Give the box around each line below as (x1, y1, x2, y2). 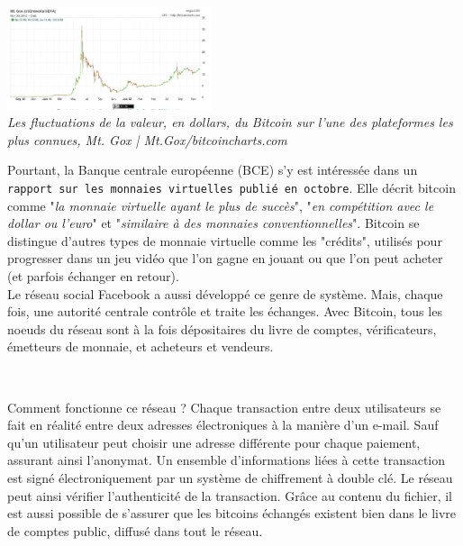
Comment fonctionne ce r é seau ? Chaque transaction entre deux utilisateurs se (7, 397, 441, 416)
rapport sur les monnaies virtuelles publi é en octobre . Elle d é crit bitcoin (7, 177, 456, 196)
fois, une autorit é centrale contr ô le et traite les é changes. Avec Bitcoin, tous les (7, 302, 442, 321)
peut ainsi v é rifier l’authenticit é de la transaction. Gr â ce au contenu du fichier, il (7, 486, 452, 505)
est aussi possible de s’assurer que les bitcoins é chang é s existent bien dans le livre (7, 504, 457, 523)
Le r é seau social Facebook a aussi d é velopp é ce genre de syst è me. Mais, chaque (7, 284, 443, 303)
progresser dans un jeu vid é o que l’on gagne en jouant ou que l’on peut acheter (7, 249, 443, 268)
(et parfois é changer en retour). (7, 267, 179, 285)
